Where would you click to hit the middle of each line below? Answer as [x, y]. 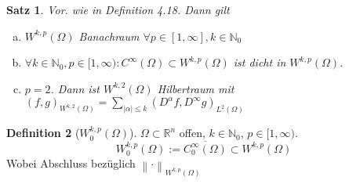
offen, [192, 133]
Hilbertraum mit [196, 88]
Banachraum [109, 36]
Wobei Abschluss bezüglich [71, 162]
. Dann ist [75, 88]
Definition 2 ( [43, 133]
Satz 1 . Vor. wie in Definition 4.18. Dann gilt [118, 9]
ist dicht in [260, 62]
